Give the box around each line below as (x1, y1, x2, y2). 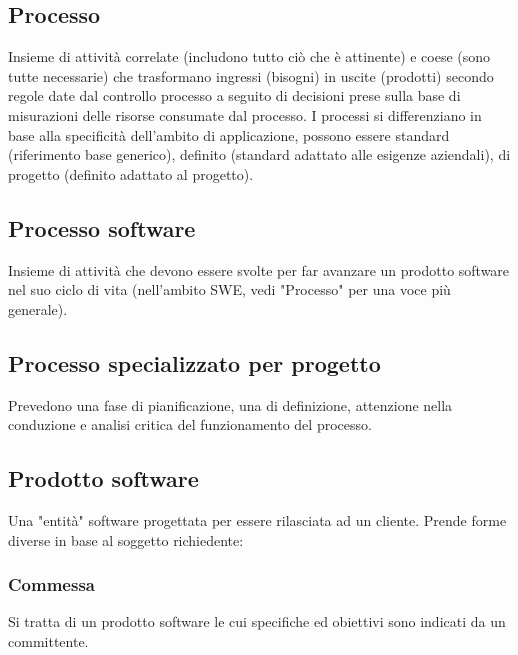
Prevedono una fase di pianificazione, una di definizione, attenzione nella (8, 394, 453, 415)
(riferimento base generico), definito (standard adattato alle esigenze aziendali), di (8, 144, 511, 165)
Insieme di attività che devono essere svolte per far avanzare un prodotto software (8, 259, 510, 280)
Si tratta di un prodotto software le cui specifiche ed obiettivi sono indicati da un (8, 611, 506, 632)
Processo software (8, 212, 196, 243)
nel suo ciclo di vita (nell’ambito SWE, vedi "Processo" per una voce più (8, 279, 451, 300)
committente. (8, 630, 89, 651)
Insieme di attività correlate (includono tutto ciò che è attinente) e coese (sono (8, 46, 491, 67)
